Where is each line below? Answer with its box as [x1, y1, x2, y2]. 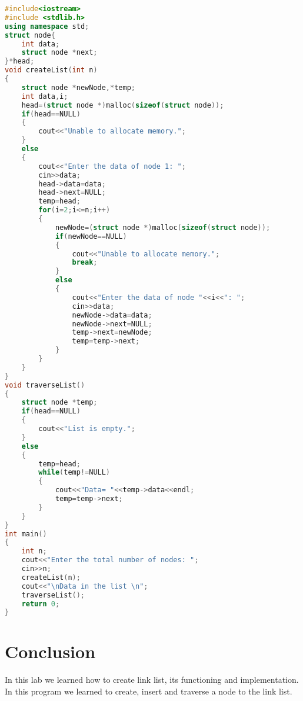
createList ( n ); [21, 573, 81, 582]
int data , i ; [21, 92, 68, 101]
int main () [5, 529, 47, 538]
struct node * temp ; [21, 398, 98, 407]
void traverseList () [5, 380, 85, 389]
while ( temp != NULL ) [38, 468, 111, 477]
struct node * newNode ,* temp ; [21, 83, 135, 92]
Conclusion [5, 639, 96, 663]
